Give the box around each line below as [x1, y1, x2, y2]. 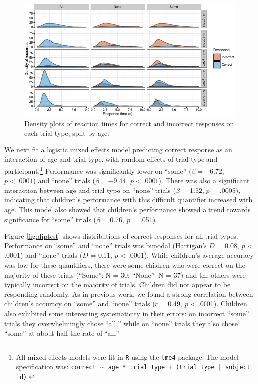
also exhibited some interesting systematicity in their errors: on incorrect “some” [4, 308, 249, 318]
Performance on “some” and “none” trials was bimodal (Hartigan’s [4, 240, 207, 250]
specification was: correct [16, 361, 96, 372]
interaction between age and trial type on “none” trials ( [4, 185, 176, 195]
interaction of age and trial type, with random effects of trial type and [4, 154, 218, 164]
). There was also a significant [158, 175, 250, 186]
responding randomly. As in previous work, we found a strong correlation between [4, 288, 253, 299]
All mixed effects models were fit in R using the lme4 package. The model [16, 351, 239, 362]
